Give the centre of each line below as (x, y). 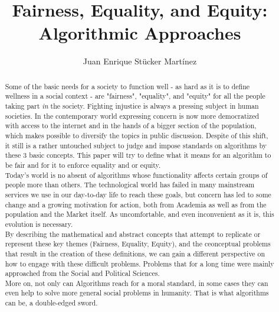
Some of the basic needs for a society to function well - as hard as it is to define (127, 86)
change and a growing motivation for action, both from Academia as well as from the (136, 204)
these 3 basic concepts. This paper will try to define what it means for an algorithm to (138, 155)
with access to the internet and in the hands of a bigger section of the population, (131, 126)
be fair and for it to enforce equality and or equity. (83, 165)
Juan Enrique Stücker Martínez (140, 61)
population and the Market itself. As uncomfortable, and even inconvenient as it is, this (139, 214)
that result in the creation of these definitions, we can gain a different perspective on (135, 253)
